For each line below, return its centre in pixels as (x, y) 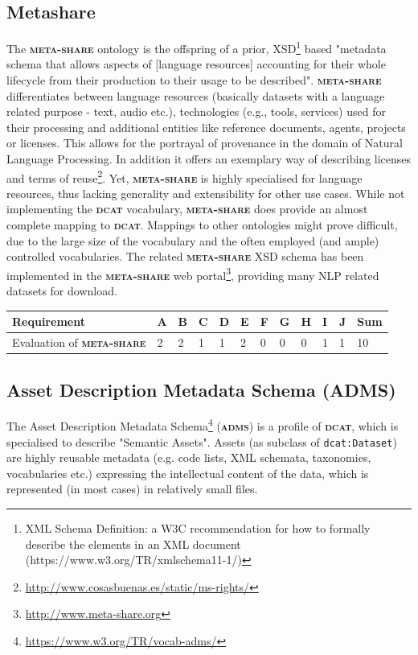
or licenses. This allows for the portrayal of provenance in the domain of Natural (205, 143)
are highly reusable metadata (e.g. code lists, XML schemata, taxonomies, (189, 457)
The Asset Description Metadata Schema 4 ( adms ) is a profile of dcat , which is (203, 424)
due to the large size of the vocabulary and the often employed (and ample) (193, 240)
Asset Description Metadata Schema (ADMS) (201, 389)
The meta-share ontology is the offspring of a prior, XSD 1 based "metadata (197, 47)
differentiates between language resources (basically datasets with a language (196, 95)
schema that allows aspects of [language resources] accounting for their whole (196, 64)
